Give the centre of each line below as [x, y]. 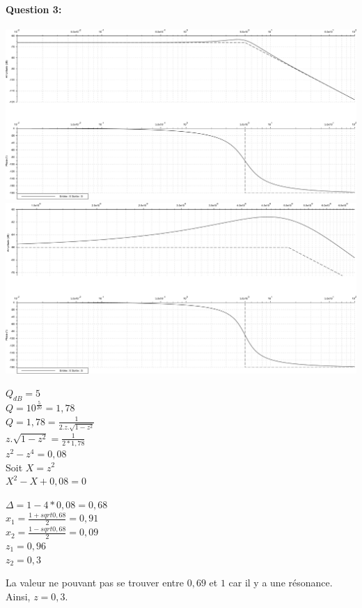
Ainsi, [18, 596]
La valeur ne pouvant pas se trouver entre [95, 583]
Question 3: [34, 9]
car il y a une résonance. [281, 583]
